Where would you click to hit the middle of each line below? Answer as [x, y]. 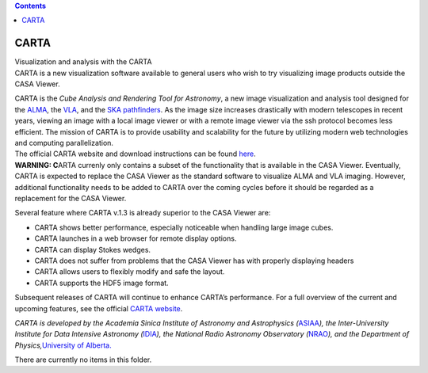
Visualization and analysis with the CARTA [83, 62]
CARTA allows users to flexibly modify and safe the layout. [130, 272]
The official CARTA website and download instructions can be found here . [136, 154]
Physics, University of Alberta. [63, 345]
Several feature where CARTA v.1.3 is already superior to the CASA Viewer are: [143, 213]
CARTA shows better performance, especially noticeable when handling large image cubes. [184, 227]
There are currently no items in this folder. [83, 360]
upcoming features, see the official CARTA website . [99, 308]
